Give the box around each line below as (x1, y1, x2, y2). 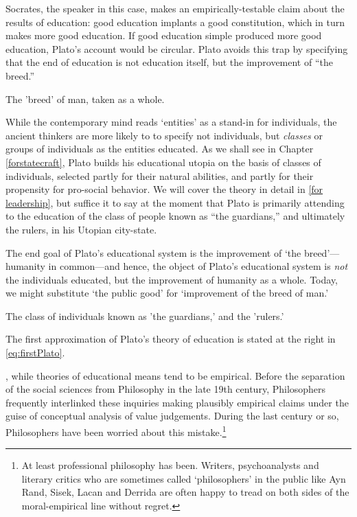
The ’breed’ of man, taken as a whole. (5, 91, 165, 106)
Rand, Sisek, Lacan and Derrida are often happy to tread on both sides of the (21, 485, 349, 499)
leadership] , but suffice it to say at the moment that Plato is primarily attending (5, 195, 345, 209)
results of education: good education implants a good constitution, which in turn (5, 14, 345, 29)
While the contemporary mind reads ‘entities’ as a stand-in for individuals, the (5, 115, 337, 129)
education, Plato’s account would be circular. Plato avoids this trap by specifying (5, 41, 348, 56)
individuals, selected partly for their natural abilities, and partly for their (5, 168, 314, 183)
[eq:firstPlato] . (5, 345, 65, 360)
